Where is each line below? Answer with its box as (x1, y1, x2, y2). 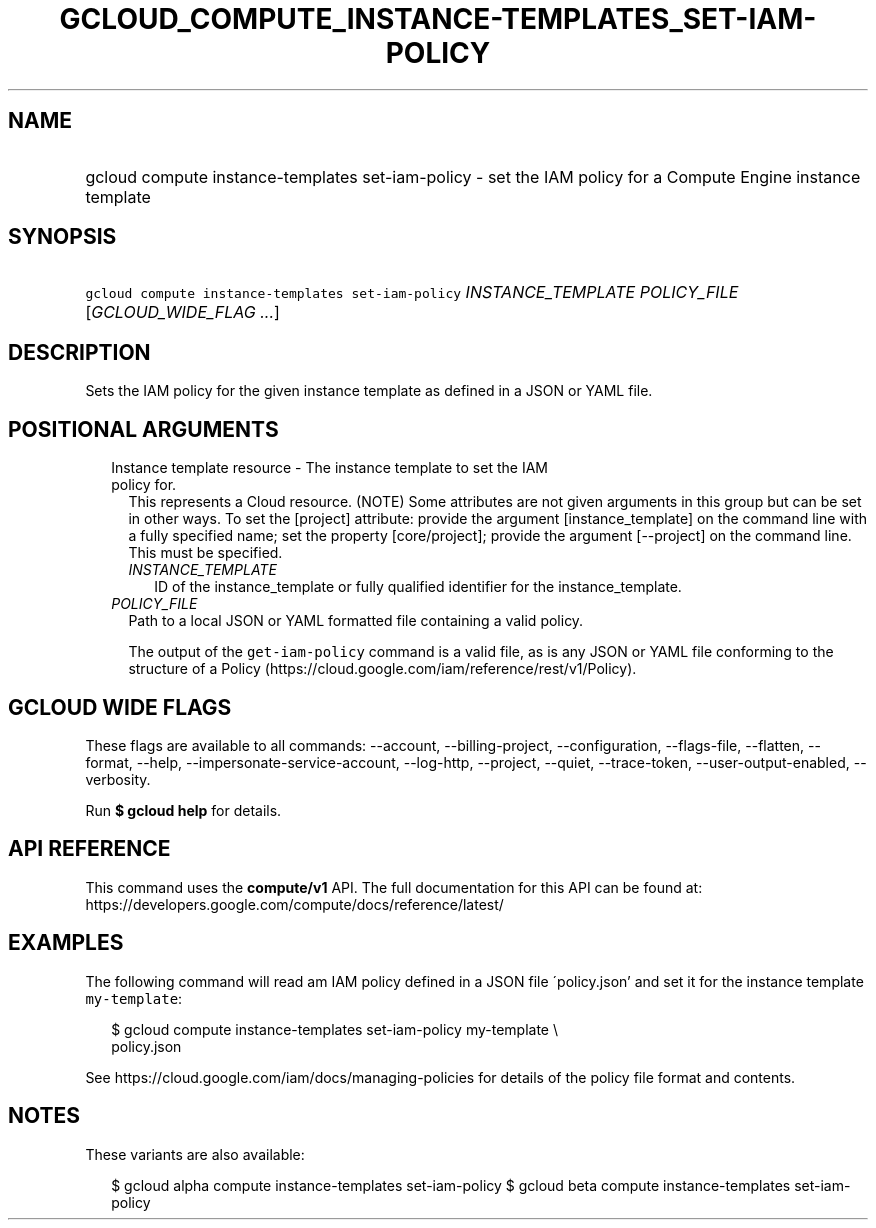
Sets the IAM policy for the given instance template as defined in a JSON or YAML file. (85, 382, 653, 400)
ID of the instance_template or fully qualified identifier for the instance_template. (154, 578, 682, 596)
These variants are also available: (85, 1145, 305, 1163)
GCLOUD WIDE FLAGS (8, 694, 232, 720)
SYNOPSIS (8, 224, 117, 250)
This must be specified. (128, 544, 283, 562)
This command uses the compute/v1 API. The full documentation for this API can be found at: (85, 878, 703, 896)
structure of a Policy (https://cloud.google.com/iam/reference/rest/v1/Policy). (128, 660, 637, 678)
